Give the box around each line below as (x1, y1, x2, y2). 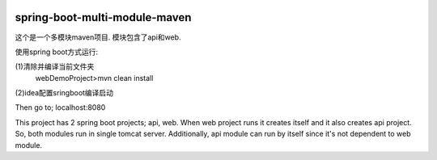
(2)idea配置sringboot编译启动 (15, 88, 113, 98)
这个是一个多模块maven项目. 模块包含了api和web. (15, 32, 181, 42)
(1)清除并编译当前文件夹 (15, 61, 95, 72)
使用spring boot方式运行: (15, 47, 99, 57)
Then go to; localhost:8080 (15, 103, 106, 112)
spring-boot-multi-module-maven (15, 11, 192, 24)
